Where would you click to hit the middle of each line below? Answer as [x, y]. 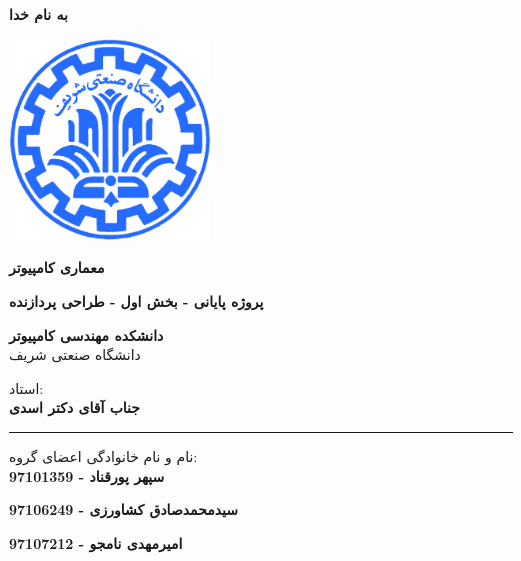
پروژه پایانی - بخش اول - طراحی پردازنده [136, 300]
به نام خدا [38, 14]
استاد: [26, 387]
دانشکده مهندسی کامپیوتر [86, 334]
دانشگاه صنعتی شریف [75, 354]
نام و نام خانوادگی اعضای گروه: [103, 455]
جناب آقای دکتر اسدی [74, 407]
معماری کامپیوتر [57, 267]
